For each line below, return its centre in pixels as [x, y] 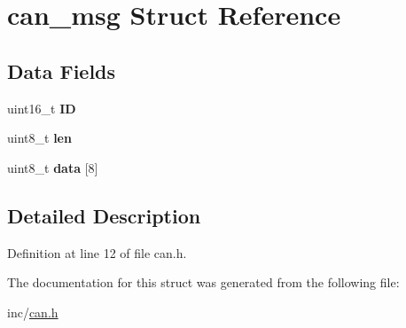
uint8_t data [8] [53, 167]
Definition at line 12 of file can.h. [97, 252]
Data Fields [62, 70]
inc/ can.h [33, 312]
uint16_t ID [42, 108]
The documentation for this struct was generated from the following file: [203, 282]
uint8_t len [39, 138]
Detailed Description [104, 215]
